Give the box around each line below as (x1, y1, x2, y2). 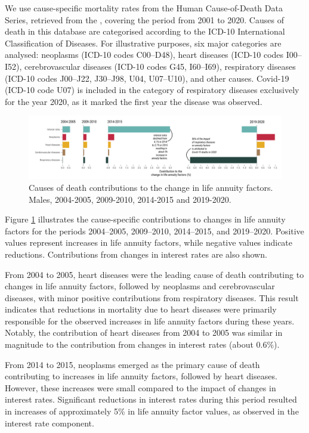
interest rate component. (5, 416, 94, 429)
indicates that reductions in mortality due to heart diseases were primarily (5, 303, 277, 316)
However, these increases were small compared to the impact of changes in (5, 381, 276, 394)
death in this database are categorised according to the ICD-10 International (5, 25, 285, 38)
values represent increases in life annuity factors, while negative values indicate (5, 236, 293, 249)
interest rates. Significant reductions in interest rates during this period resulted (5, 393, 297, 406)
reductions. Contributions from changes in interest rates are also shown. (5, 248, 267, 260)
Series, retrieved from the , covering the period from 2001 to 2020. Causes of (5, 13, 284, 26)
